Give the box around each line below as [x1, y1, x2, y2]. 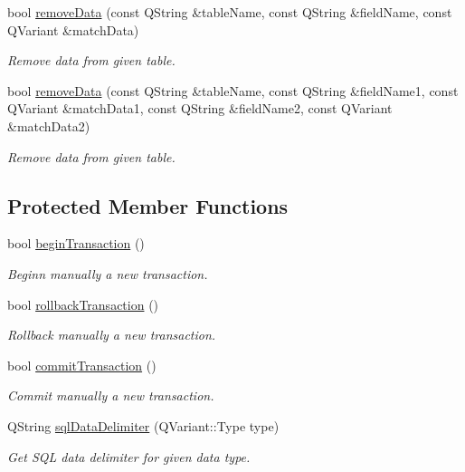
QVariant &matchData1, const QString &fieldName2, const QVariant [7, 99, 393, 118]
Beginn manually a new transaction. [7, 264, 208, 283]
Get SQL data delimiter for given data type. [7, 447, 251, 466]
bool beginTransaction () [7, 234, 145, 253]
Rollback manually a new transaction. [7, 325, 216, 344]
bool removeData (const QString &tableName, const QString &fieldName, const [7, 3, 452, 21]
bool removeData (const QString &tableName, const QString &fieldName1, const [7, 81, 459, 100]
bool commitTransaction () [7, 355, 157, 374]
